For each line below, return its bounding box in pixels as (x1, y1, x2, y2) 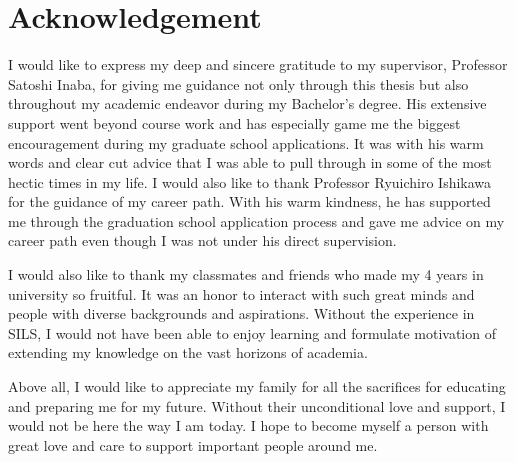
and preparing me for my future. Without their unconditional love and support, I (8, 395, 506, 416)
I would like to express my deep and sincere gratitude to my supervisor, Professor (8, 54, 508, 75)
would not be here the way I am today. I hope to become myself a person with (8, 415, 489, 436)
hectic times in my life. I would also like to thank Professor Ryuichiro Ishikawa (8, 171, 492, 192)
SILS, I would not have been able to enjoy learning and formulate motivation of (8, 322, 496, 343)
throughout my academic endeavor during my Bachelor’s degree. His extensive (8, 93, 487, 114)
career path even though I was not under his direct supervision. (8, 230, 397, 251)
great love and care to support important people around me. (8, 434, 378, 455)
